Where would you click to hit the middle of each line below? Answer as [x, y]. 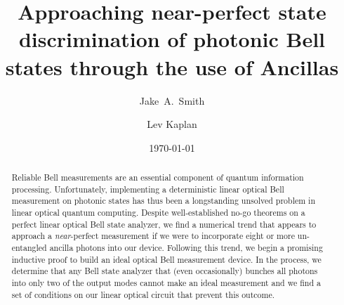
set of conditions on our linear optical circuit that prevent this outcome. [143, 294]
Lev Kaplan [172, 124]
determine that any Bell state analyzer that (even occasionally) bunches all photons [165, 271]
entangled [29, 248]
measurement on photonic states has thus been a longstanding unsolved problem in [164, 201]
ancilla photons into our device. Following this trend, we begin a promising [186, 248]
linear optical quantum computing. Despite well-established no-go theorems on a [158, 213]
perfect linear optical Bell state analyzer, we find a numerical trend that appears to [164, 224]
